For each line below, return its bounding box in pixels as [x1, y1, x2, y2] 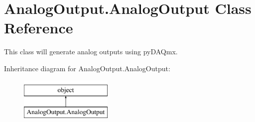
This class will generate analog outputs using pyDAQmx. [4, 46, 178, 57]
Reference [4, 17, 73, 38]
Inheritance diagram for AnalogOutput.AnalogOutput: [4, 63, 170, 73]
